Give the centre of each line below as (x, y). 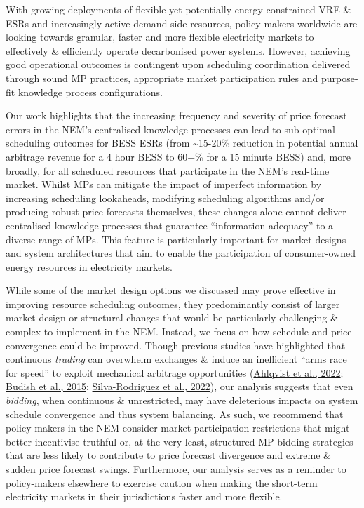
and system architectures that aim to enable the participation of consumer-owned (181, 253)
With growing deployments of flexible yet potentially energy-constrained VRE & (178, 9)
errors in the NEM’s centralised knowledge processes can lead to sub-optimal (170, 129)
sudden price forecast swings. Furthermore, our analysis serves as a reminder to (176, 469)
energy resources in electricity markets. (89, 266)
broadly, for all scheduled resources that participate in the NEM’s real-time (168, 170)
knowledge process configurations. (90, 92)
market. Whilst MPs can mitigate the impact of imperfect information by (164, 184)
